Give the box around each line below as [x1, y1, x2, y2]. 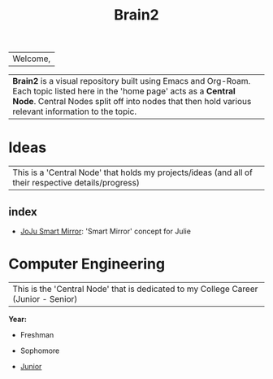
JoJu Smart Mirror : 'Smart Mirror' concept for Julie [19, 226, 191, 236]
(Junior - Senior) [12, 293, 78, 304]
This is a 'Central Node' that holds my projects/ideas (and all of [12, 167, 253, 178]
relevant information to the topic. [12, 106, 137, 117]
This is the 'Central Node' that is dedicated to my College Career [12, 283, 258, 294]
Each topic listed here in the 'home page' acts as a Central [12, 85, 236, 97]
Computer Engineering [8, 255, 165, 273]
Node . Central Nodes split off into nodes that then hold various [12, 96, 252, 107]
